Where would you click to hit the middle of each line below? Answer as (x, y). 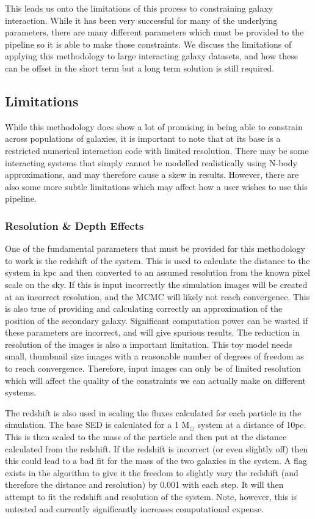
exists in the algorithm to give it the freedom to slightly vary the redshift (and (152, 472)
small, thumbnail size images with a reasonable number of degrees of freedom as (154, 356)
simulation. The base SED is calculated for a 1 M (97, 425)
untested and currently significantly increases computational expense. (135, 508)
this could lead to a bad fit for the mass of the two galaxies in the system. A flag (156, 461)
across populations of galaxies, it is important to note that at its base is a (143, 138)
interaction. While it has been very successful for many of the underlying (141, 20)
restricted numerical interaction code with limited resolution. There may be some (157, 150)
